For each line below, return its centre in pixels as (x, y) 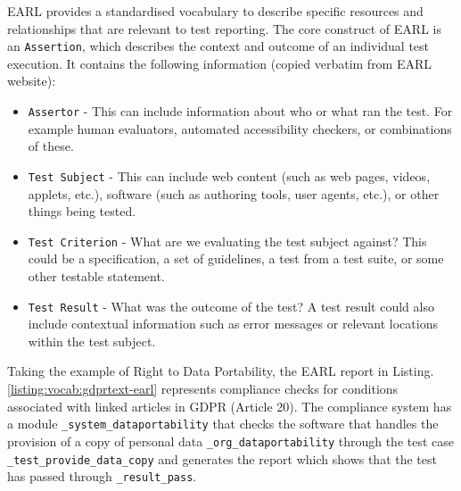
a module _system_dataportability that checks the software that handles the (223, 424)
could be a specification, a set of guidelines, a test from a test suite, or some (236, 258)
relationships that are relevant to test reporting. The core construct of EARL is (224, 28)
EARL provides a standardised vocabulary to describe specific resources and (215, 11)
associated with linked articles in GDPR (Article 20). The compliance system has (230, 406)
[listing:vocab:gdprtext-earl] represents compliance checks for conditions (203, 388)
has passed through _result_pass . (102, 476)
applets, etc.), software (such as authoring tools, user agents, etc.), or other (234, 193)
